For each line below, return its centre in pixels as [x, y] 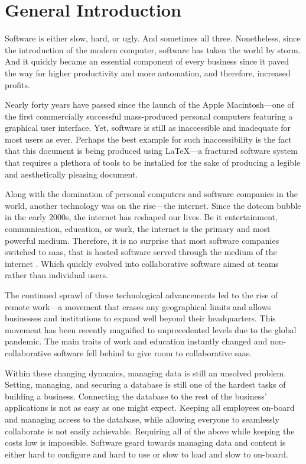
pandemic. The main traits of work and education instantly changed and [136, 341]
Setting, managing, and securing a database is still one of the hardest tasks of [145, 384]
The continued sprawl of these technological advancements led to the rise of [141, 295]
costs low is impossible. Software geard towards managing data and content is [145, 442]
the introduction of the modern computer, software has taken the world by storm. [153, 49]
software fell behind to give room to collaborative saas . [153, 352]
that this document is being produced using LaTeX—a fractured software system [151, 151]
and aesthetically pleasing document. [71, 174]
